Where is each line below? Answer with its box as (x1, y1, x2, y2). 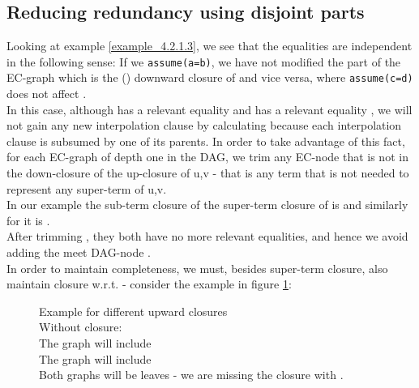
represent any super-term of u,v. (6, 180, 167, 197)
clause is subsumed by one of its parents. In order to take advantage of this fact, (6, 132, 405, 149)
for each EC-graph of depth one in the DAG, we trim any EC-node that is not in (6, 148, 408, 165)
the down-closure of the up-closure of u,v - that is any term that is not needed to (6, 164, 409, 181)
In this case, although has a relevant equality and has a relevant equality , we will (6, 100, 413, 117)
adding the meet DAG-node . (6, 244, 152, 261)
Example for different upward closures (39, 302, 228, 319)
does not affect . (6, 85, 87, 102)
